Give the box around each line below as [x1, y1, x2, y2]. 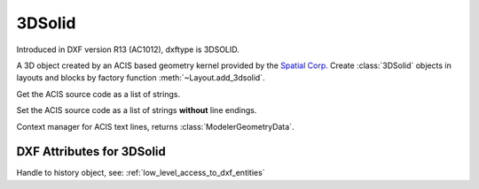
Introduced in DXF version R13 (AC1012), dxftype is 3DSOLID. [16, 44, 239, 55]
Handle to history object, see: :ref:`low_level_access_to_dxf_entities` [16, 168, 265, 178]
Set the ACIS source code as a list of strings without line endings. [16, 105, 257, 116]
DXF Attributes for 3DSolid [16, 144, 166, 159]
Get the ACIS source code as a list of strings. [16, 88, 181, 99]
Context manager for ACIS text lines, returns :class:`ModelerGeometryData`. [16, 121, 294, 132]
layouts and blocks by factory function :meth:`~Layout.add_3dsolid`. [16, 72, 265, 83]
